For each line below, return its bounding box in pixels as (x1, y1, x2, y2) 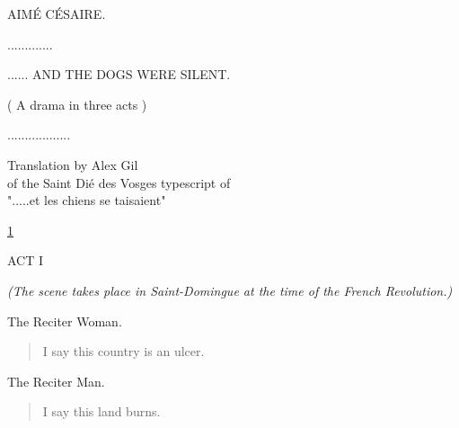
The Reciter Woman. (7, 311, 122, 330)
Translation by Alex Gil (7, 155, 138, 174)
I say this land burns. (42, 402, 161, 421)
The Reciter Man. (7, 371, 105, 390)
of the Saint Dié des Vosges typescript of (7, 173, 231, 192)
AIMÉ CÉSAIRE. (7, 4, 106, 22)
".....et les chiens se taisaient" (7, 191, 166, 210)
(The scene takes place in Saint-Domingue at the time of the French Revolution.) (7, 281, 453, 299)
